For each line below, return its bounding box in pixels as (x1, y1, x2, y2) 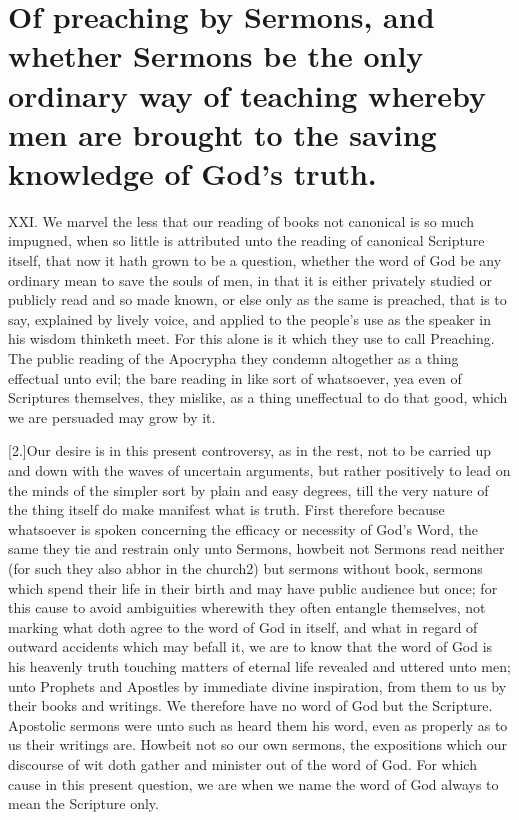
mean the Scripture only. (8, 793, 159, 814)
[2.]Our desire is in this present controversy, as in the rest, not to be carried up (8, 440, 492, 461)
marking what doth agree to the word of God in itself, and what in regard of (8, 616, 478, 637)
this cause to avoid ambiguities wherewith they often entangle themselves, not (8, 597, 486, 618)
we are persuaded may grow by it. (8, 406, 216, 427)
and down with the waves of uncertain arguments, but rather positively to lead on (8, 460, 511, 480)
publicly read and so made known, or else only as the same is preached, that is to (8, 289, 507, 310)
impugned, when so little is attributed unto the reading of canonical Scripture (8, 230, 485, 251)
